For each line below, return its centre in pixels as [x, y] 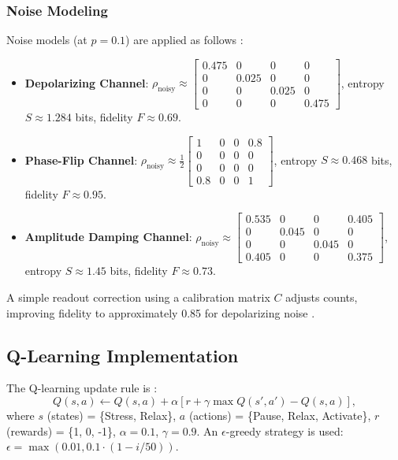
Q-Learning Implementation [123, 355]
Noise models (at [47, 40]
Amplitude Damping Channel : [108, 236]
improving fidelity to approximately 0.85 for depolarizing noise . [161, 312]
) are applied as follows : [184, 40]
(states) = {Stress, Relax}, [112, 415]
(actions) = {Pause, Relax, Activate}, [280, 415]
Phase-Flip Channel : [81, 160]
